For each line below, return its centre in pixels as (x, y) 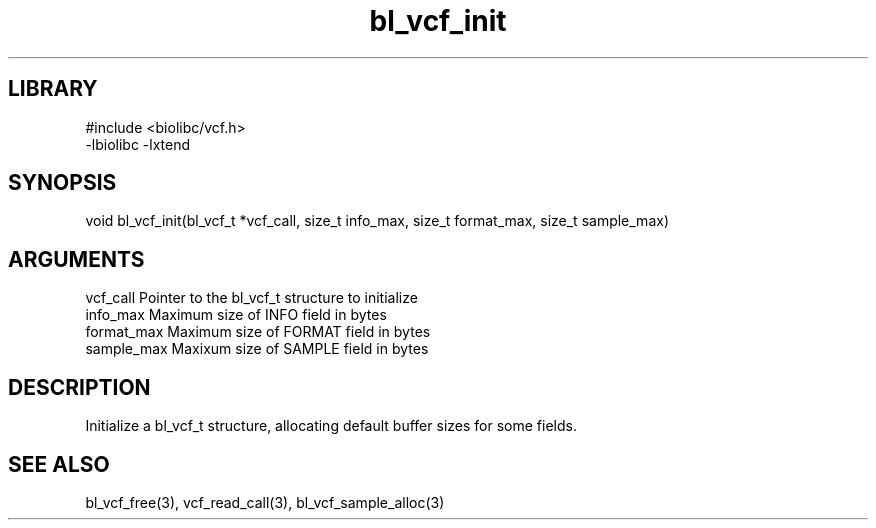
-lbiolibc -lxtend (138, 144)
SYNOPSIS (62, 183)
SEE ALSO (59, 464)
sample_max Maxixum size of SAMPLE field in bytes (257, 349)
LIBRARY (53, 89)
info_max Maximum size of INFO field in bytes (236, 315)
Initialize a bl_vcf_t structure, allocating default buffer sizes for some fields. (331, 426)
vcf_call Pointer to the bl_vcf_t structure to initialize (251, 298)
